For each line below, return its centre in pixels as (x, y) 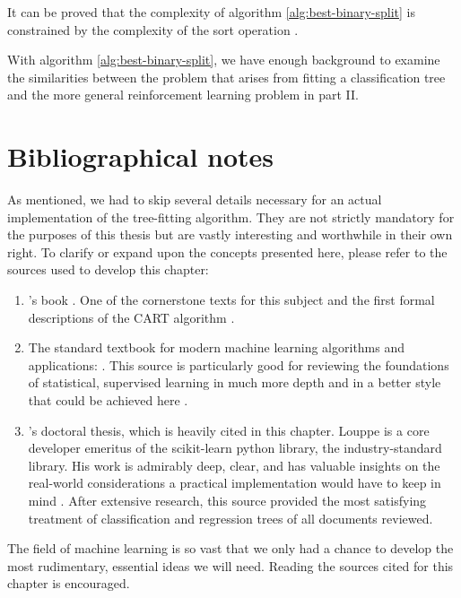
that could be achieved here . (108, 400)
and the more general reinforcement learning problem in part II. (183, 95)
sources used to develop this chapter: (108, 269)
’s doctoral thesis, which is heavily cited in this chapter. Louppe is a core (229, 430)
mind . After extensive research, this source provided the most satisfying (227, 500)
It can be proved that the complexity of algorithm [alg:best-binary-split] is (212, 12)
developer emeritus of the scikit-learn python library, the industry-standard (235, 448)
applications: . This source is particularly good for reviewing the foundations (239, 364)
